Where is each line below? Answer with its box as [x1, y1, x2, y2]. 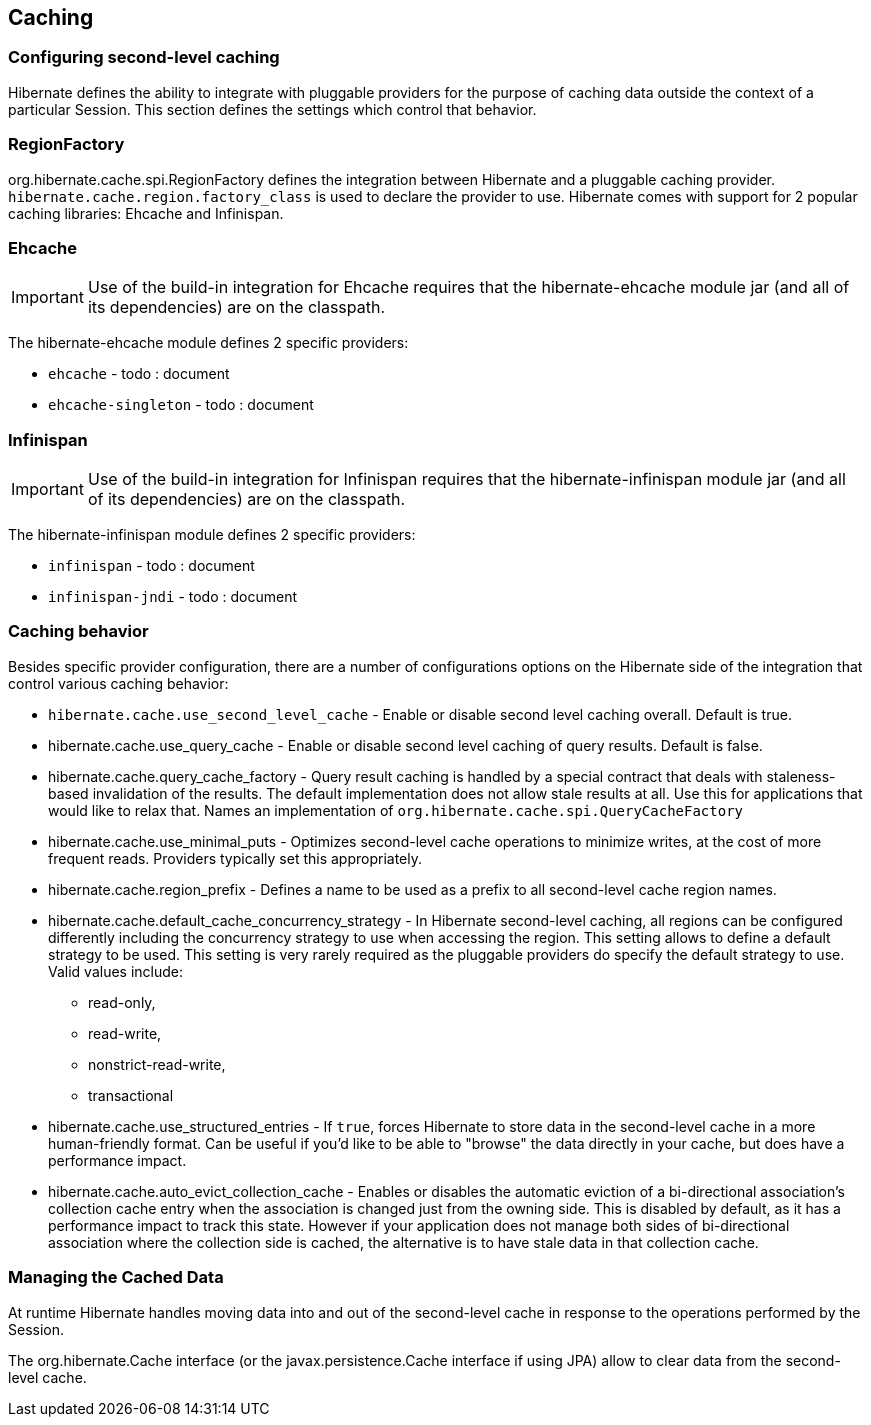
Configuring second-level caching [8, 47, 280, 68]
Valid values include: [48, 962, 184, 980]
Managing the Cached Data [8, 1267, 224, 1288]
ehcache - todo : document [48, 365, 230, 383]
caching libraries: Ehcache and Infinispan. [8, 204, 284, 222]
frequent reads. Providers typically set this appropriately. [48, 849, 423, 867]
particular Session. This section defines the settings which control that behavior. [8, 100, 537, 118]
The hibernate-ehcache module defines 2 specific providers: [8, 334, 409, 352]
